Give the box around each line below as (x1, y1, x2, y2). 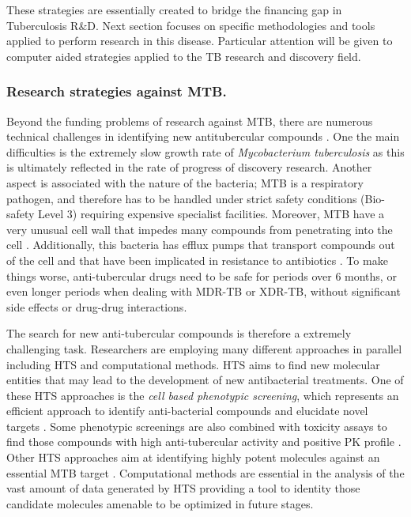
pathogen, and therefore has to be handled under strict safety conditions (6, 190, 357, 206)
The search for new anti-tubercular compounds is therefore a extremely (6, 325, 352, 342)
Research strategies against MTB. (6, 81, 227, 101)
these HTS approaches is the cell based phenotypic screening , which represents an (6, 387, 399, 403)
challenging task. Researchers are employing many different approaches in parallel (6, 340, 402, 357)
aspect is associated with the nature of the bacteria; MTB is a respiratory (6, 174, 364, 191)
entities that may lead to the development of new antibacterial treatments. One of (6, 372, 404, 388)
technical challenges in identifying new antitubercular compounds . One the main (6, 128, 400, 145)
